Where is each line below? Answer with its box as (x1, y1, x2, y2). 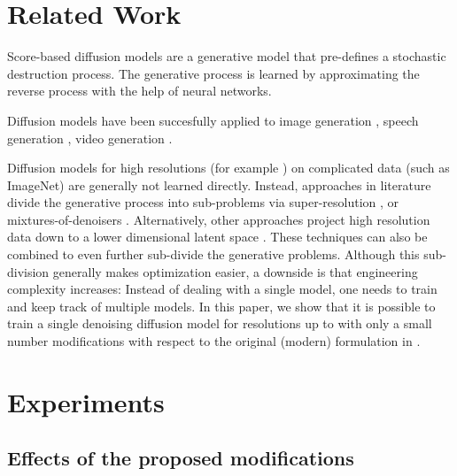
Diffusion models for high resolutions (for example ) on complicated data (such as (7, 158, 450, 177)
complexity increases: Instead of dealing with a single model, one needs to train (7, 280, 438, 298)
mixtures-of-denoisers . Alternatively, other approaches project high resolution (7, 210, 430, 228)
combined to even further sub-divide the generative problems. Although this (7, 245, 420, 264)
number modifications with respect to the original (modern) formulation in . (7, 332, 421, 350)
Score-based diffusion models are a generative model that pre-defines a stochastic (7, 47, 446, 65)
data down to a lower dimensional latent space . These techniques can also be (7, 227, 428, 246)
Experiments (7, 383, 165, 419)
